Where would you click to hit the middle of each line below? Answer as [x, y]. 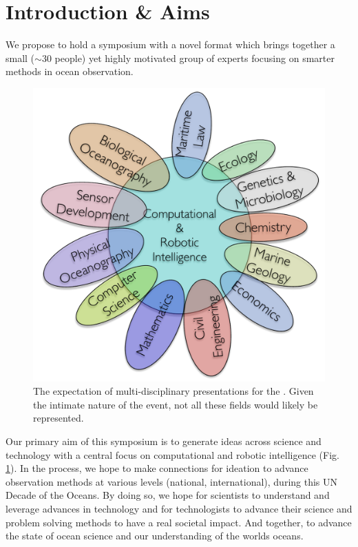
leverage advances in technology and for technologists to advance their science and [179, 508]
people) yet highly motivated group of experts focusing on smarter [194, 58]
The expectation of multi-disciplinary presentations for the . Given [173, 391]
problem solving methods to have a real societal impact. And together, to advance [179, 522]
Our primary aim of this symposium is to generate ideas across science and [164, 441]
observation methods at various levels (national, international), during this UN [172, 481]
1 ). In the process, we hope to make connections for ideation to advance [157, 468]
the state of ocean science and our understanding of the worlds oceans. [155, 536]
